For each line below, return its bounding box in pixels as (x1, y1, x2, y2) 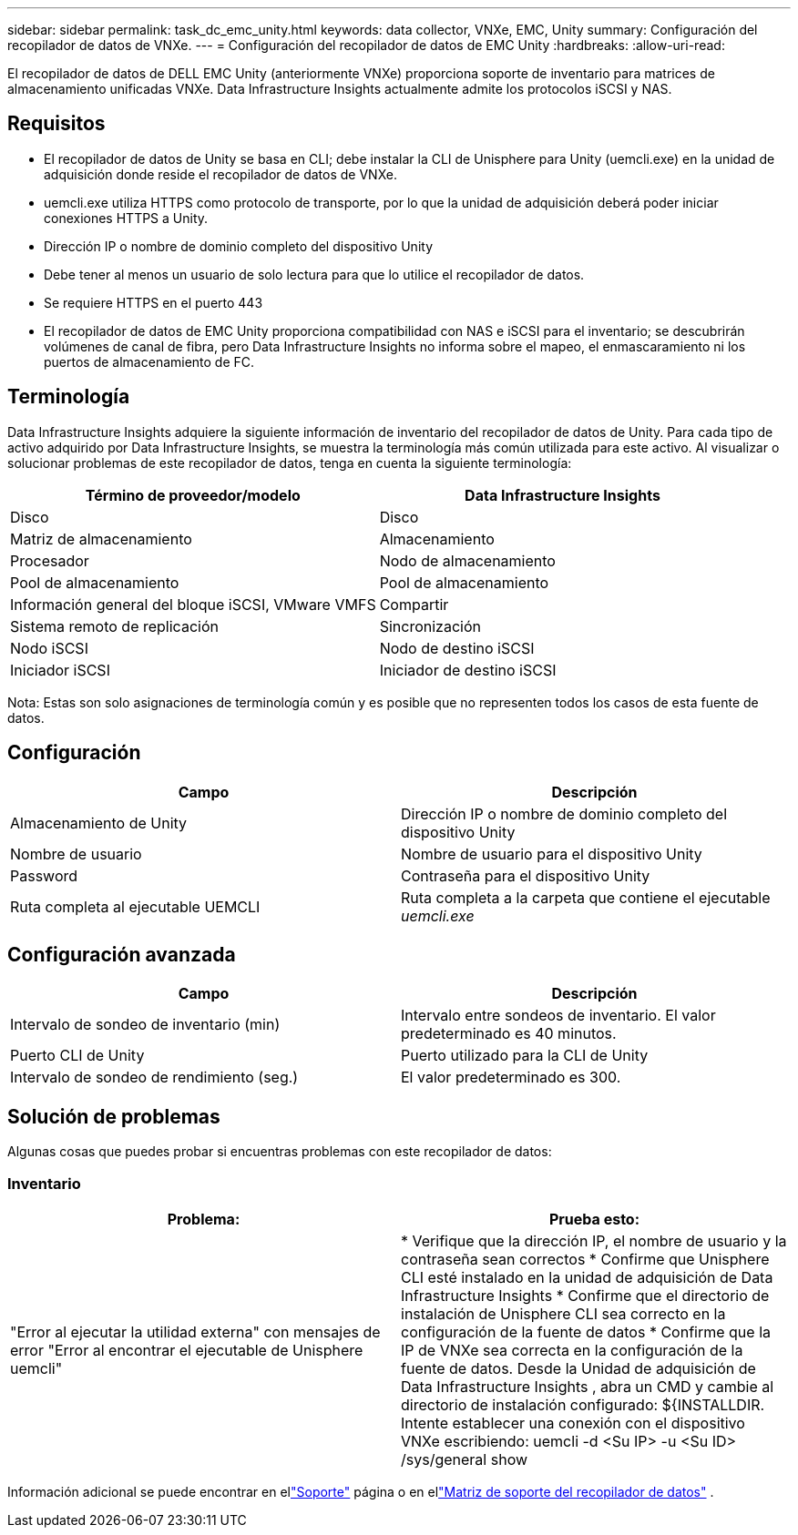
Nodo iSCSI (10, 638, 88, 657)
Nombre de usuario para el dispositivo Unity (401, 844, 702, 863)
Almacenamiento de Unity (10, 813, 188, 832)
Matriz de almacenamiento (10, 529, 192, 548)
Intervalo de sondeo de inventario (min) (10, 1015, 281, 1034)
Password (10, 866, 78, 885)
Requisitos (7, 112, 106, 136)
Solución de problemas (7, 1104, 220, 1128)
